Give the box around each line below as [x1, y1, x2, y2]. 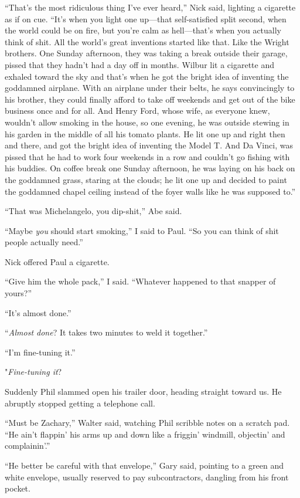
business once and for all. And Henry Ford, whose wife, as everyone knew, [5, 104, 270, 117]
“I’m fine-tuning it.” [5, 345, 76, 358]
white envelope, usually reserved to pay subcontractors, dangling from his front [5, 470, 289, 483]
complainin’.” [5, 439, 50, 452]
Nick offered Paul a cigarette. [5, 255, 110, 267]
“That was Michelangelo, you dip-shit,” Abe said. [5, 205, 182, 217]
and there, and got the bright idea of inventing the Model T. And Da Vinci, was [5, 139, 293, 151]
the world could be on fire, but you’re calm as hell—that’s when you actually [5, 24, 282, 36]
